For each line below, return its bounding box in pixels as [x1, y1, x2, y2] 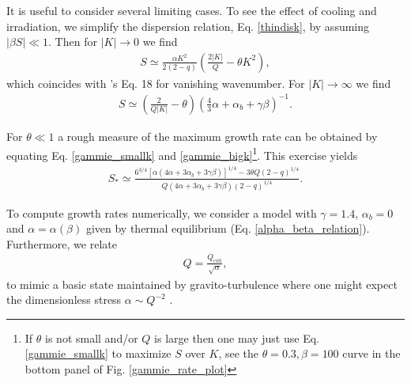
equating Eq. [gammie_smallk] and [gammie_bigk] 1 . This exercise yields [6, 144, 358, 163]
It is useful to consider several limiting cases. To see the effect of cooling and [6, 2, 377, 18]
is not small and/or [45, 329, 138, 346]
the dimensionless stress [6, 291, 122, 308]
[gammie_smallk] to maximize [25, 345, 172, 362]
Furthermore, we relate [6, 235, 117, 252]
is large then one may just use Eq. [154, 329, 319, 346]
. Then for [48, 33, 97, 50]
